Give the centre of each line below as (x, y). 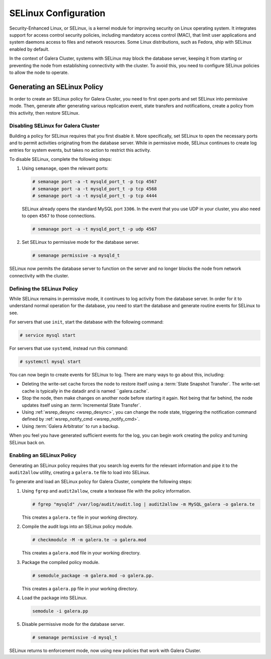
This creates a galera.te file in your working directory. (80, 517)
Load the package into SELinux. (54, 598)
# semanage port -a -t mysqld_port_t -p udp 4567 (95, 229)
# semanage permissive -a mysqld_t (76, 256)
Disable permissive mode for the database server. (73, 624)
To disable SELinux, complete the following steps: (61, 159)
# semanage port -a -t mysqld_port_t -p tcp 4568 (95, 189)
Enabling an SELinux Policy (43, 455)
